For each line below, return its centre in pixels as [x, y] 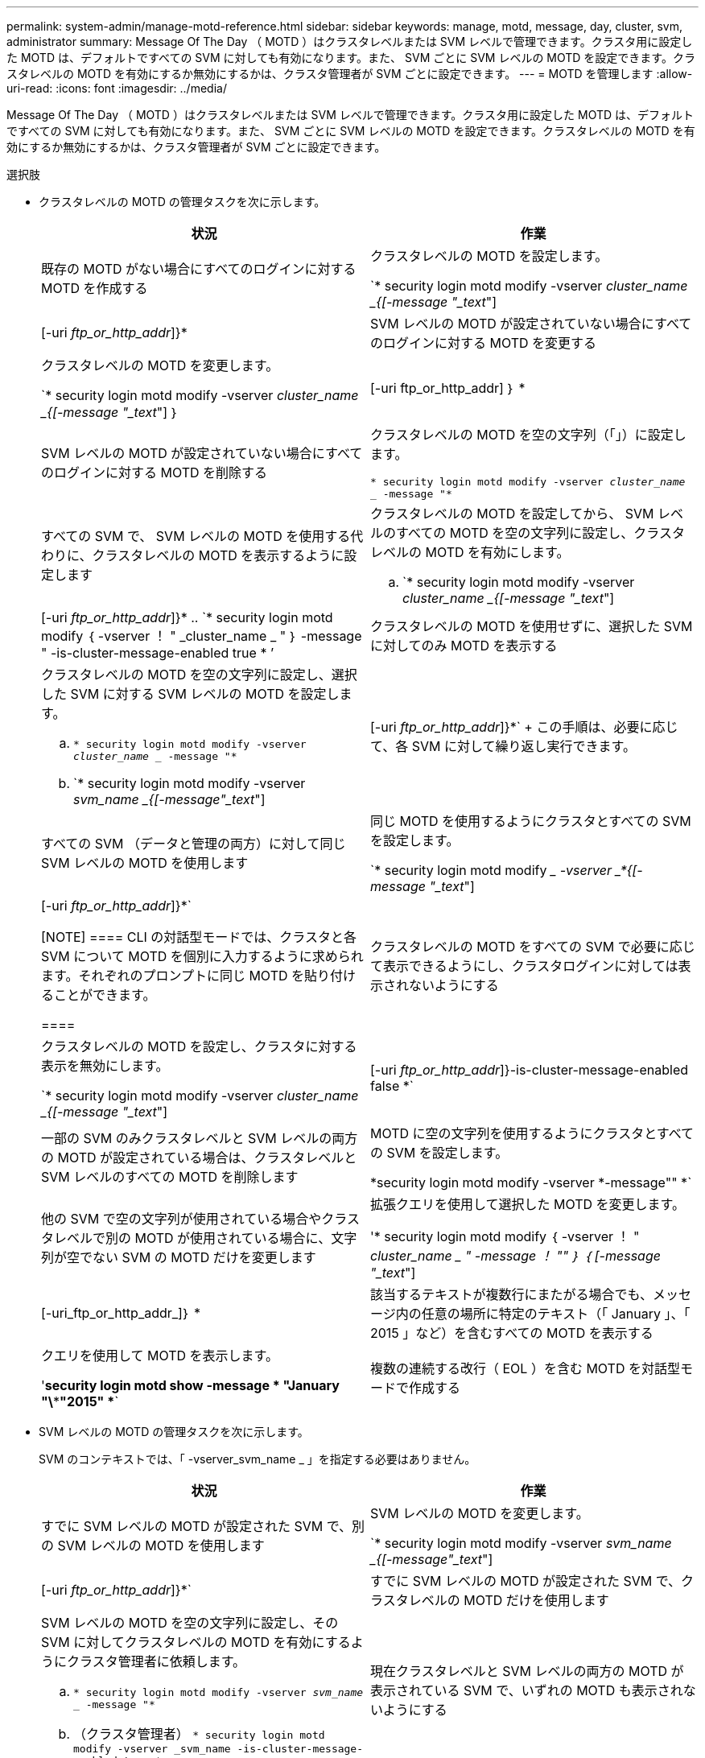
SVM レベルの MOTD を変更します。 [480, 1513]
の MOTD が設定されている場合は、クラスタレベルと [199, 1158]
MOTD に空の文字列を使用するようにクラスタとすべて [532, 1133]
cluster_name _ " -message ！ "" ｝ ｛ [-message [515, 1256]
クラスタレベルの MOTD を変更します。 [160, 365]
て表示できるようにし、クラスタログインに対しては [524, 966]
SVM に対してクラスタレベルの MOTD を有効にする [196, 1642]
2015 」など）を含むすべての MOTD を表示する [512, 1333]
